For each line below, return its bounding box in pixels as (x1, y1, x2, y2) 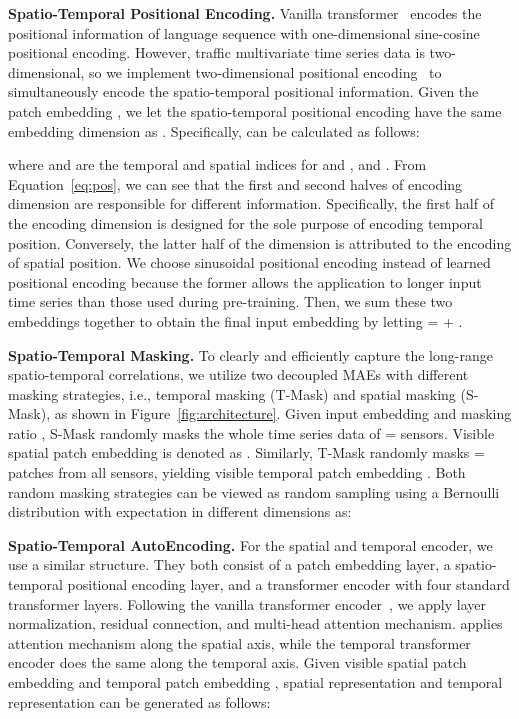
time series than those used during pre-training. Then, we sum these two (8, 291, 453, 312)
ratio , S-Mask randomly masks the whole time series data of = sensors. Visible (8, 422, 495, 443)
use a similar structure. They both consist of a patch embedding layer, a (8, 554, 451, 575)
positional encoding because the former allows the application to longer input (8, 271, 482, 292)
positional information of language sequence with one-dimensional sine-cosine (8, 22, 480, 43)
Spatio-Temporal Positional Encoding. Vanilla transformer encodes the (8, 3, 482, 23)
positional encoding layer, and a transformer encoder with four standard (67, 574, 510, 595)
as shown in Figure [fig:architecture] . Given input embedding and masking (54, 403, 512, 424)
